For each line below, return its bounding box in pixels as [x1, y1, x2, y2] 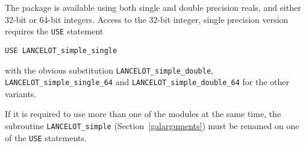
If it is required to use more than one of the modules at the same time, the [5, 107, 281, 120]
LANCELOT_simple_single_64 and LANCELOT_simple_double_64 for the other [5, 75, 290, 88]
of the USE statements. [5, 131, 87, 144]
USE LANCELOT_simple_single [5, 46, 117, 55]
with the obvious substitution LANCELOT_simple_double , [5, 63, 213, 76]
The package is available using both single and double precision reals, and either [5, 1, 301, 13]
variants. [5, 87, 37, 100]
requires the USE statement [5, 25, 104, 37]
